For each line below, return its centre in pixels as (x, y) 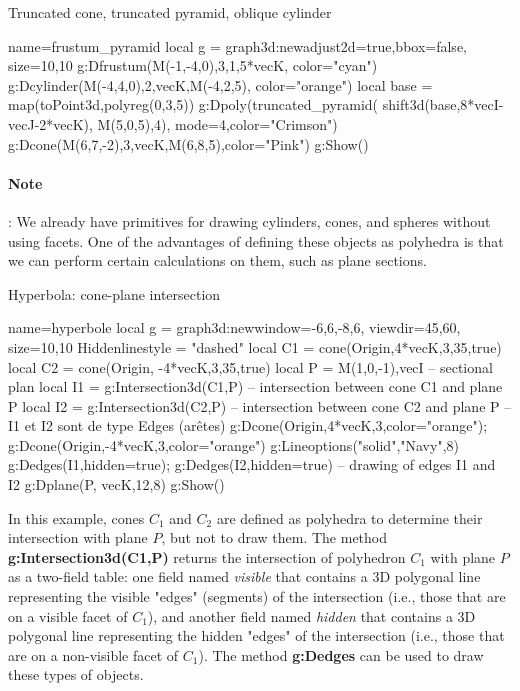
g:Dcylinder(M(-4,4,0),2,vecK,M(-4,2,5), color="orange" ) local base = (220, 84)
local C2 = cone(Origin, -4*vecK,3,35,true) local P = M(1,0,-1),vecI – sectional (250, 366)
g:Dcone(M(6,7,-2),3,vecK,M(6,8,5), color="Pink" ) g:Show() (188, 143)
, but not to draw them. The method (274, 537)
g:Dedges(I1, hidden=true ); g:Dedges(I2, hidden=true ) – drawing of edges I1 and (252, 464)
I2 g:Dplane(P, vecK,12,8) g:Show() (116, 484)
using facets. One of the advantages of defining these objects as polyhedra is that (256, 240)
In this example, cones (76, 517)
